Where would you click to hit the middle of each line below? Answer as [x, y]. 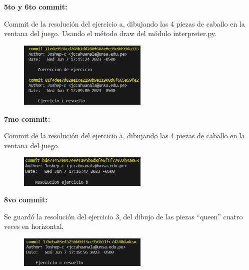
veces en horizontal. [34, 226]
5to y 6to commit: [36, 7]
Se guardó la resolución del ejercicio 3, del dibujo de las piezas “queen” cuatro [123, 216]
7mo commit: [27, 118]
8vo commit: [26, 200]
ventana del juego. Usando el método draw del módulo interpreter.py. [110, 33]
